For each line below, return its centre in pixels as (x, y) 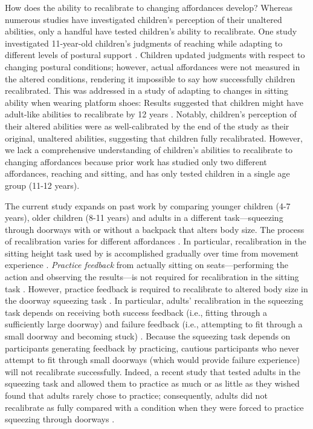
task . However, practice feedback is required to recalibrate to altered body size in (156, 288)
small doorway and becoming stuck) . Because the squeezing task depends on (148, 336)
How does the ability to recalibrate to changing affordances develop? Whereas (149, 7)
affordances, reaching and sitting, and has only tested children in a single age (147, 173)
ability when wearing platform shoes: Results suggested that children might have (154, 102)
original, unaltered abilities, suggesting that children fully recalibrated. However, (154, 138)
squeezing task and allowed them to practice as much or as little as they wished (152, 383)
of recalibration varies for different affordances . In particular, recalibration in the (156, 241)
